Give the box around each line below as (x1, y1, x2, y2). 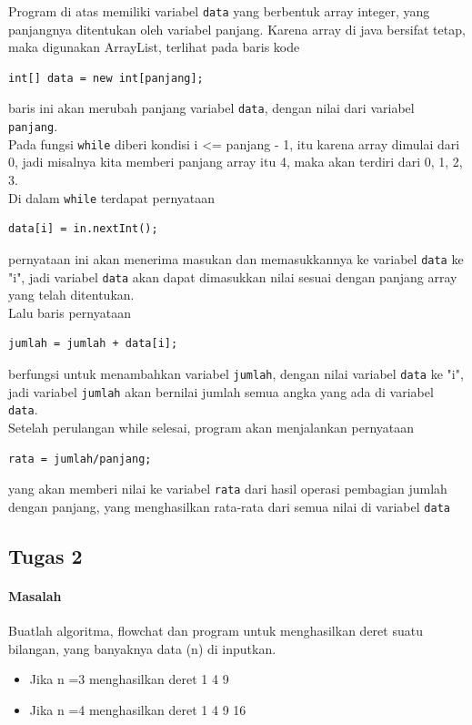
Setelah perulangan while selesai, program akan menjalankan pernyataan (8, 417, 415, 436)
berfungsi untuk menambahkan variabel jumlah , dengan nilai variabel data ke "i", (8, 363, 464, 383)
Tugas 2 (8, 541, 83, 569)
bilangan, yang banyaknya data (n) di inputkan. (8, 638, 276, 658)
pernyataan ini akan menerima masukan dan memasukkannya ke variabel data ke (8, 249, 464, 268)
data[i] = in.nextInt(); (8, 222, 158, 236)
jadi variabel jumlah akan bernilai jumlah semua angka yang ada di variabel (8, 382, 434, 401)
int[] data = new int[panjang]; (8, 71, 204, 85)
